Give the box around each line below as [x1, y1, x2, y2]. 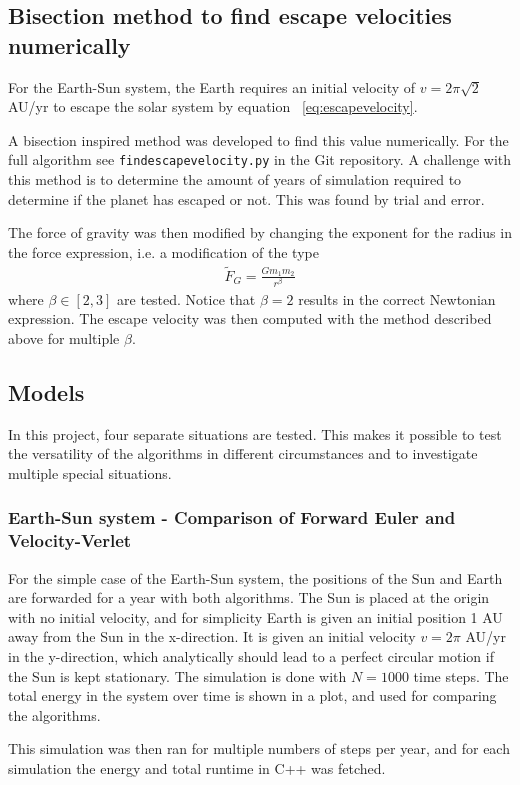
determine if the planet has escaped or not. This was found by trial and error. [8, 188, 485, 209]
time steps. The [413, 665, 509, 686]
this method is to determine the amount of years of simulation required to [8, 169, 462, 190]
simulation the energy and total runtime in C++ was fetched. [8, 758, 386, 779]
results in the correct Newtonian [298, 288, 496, 309]
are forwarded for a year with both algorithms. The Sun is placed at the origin [8, 587, 490, 608]
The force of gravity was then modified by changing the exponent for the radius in [8, 222, 512, 243]
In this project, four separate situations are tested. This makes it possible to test [8, 423, 502, 444]
